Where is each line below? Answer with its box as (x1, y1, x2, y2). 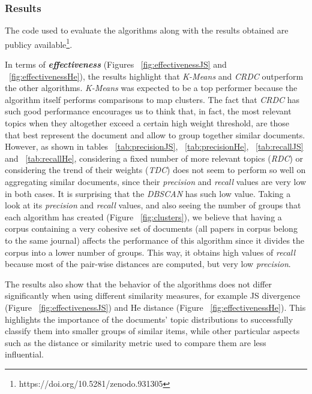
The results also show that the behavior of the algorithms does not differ (5, 277, 272, 290)
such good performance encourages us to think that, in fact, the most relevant (5, 105, 292, 117)
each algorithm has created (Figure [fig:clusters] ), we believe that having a (5, 210, 282, 223)
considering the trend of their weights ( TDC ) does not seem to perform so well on (5, 163, 306, 176)
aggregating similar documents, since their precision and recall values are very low (5, 175, 307, 187)
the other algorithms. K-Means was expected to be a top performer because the (5, 81, 298, 94)
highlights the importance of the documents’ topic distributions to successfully (5, 313, 293, 325)
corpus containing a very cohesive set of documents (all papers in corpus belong (5, 222, 298, 235)
